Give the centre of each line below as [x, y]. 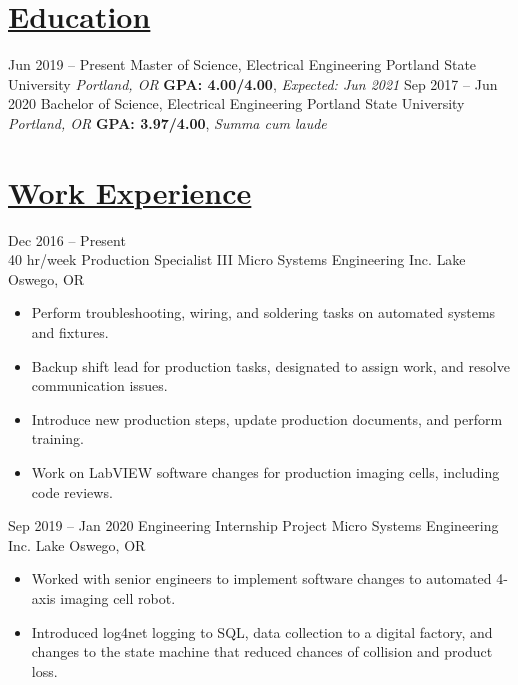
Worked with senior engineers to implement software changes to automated [261, 578]
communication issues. [99, 385]
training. [57, 438]
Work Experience [130, 191]
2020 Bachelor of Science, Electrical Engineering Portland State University [236, 103]
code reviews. [72, 491]
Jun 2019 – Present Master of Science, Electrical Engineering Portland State [242, 64]
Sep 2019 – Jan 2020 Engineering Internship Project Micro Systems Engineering [253, 525]
